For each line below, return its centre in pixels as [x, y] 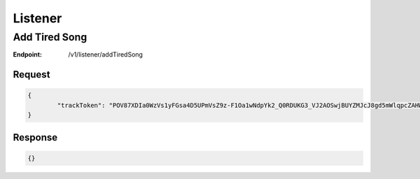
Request [31, 74]
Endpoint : [27, 55]
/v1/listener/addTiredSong [106, 55]
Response [35, 137]
